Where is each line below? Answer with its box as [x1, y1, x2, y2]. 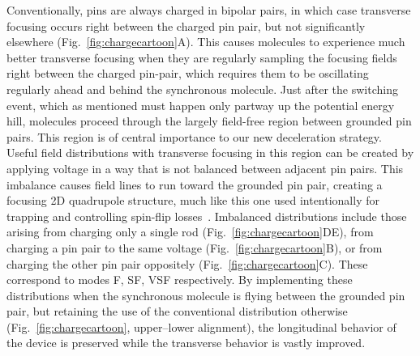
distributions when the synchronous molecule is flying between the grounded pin [6, 286, 405, 303]
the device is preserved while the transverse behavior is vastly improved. [6, 334, 366, 351]
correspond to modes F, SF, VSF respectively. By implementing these [6, 271, 353, 288]
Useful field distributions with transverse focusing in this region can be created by [6, 144, 414, 161]
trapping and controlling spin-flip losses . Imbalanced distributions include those [6, 207, 407, 224]
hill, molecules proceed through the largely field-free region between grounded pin [6, 112, 412, 129]
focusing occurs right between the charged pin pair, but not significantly [6, 17, 366, 34]
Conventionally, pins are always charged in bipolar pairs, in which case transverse [6, 2, 411, 18]
